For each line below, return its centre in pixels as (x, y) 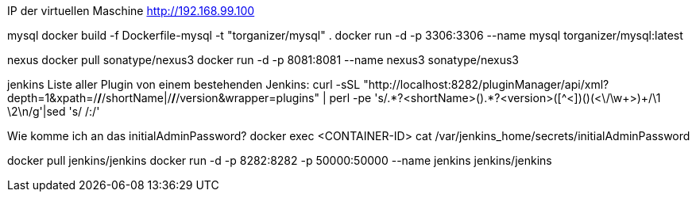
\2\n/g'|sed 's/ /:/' (54, 111)
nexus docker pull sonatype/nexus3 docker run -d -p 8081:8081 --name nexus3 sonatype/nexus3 (263, 60)
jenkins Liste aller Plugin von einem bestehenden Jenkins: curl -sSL (184, 84)
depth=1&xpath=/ (52, 98)
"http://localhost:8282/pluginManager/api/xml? (486, 84)
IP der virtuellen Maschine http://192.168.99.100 (131, 11)
